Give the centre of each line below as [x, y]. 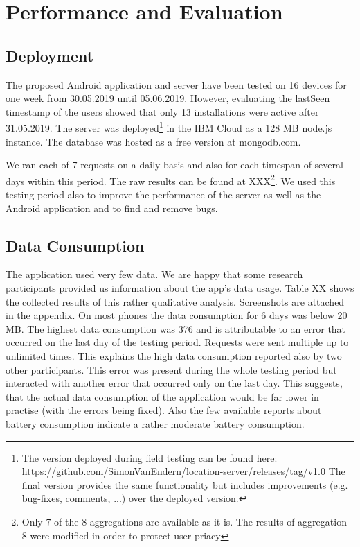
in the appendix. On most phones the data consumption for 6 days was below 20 [177, 315]
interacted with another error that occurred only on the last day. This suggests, [174, 383]
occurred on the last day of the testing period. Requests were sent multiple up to [177, 342]
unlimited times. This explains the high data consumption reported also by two [174, 356]
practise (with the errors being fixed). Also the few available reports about [164, 410]
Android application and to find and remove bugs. [112, 208]
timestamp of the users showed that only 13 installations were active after [162, 111]
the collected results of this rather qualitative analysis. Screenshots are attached [175, 301]
